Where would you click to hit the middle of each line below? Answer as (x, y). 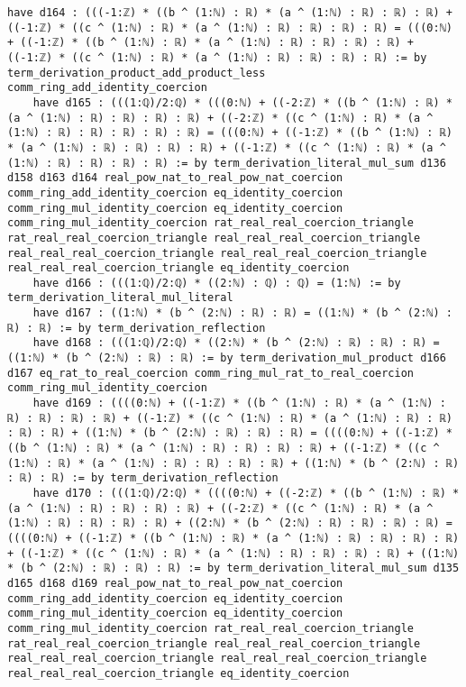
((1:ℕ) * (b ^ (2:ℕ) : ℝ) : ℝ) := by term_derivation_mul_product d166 (227, 358)
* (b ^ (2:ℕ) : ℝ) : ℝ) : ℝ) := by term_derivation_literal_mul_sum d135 (233, 568)
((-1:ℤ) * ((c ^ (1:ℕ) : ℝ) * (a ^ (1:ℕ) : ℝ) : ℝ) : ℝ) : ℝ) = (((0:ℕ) (230, 27)
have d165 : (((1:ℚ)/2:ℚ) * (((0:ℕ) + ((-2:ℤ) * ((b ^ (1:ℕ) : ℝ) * (242, 102)
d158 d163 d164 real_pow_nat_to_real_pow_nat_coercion (175, 178)
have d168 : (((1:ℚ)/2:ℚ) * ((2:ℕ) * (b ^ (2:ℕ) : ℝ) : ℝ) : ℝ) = (236, 343)
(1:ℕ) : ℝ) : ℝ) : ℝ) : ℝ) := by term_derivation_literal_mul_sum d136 (227, 163)
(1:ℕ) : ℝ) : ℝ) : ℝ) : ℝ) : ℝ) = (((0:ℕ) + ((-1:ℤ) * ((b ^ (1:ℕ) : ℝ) (230, 133)
